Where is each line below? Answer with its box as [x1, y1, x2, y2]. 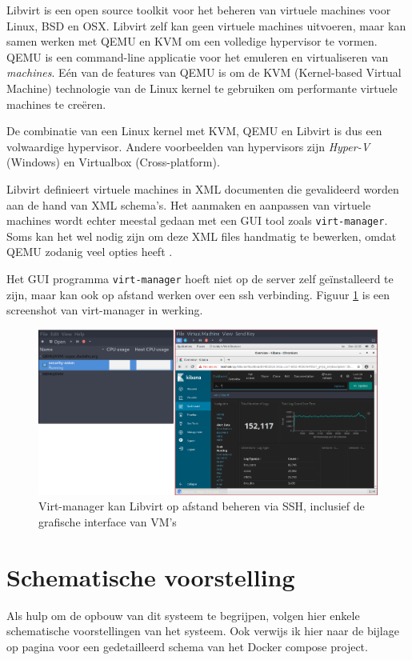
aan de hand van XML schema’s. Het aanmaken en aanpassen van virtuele [6, 196, 371, 213]
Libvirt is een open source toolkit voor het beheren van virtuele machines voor [6, 2, 391, 18]
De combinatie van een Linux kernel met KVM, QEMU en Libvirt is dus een [6, 122, 382, 139]
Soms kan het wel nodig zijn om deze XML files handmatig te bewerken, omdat [6, 227, 397, 244]
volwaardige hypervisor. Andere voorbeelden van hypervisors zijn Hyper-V [6, 138, 370, 154]
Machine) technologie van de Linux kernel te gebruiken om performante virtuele [6, 79, 398, 96]
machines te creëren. [6, 95, 106, 112]
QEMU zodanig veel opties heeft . [6, 243, 173, 260]
